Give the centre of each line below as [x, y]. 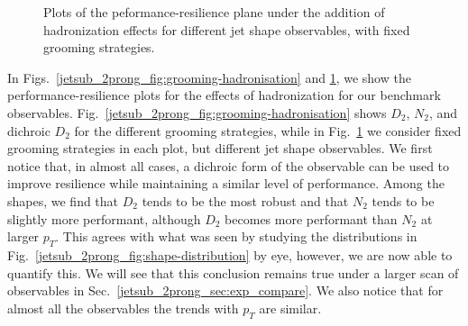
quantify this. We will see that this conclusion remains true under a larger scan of [233, 272]
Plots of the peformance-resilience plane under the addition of [214, 12]
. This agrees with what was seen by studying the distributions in [236, 236]
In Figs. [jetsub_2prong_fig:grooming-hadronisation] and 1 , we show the [209, 77]
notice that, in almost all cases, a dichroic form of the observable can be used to [229, 165]
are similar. [290, 308]
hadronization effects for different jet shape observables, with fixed [227, 29]
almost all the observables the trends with [123, 308]
